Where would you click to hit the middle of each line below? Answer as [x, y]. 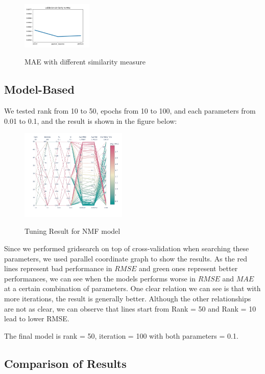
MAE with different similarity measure [85, 62]
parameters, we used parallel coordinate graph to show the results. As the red [126, 258]
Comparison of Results [65, 363]
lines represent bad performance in [58, 268]
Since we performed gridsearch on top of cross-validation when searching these [127, 248]
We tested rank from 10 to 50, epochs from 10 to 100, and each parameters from [130, 111]
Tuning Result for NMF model [73, 231]
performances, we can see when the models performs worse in [100, 278]
